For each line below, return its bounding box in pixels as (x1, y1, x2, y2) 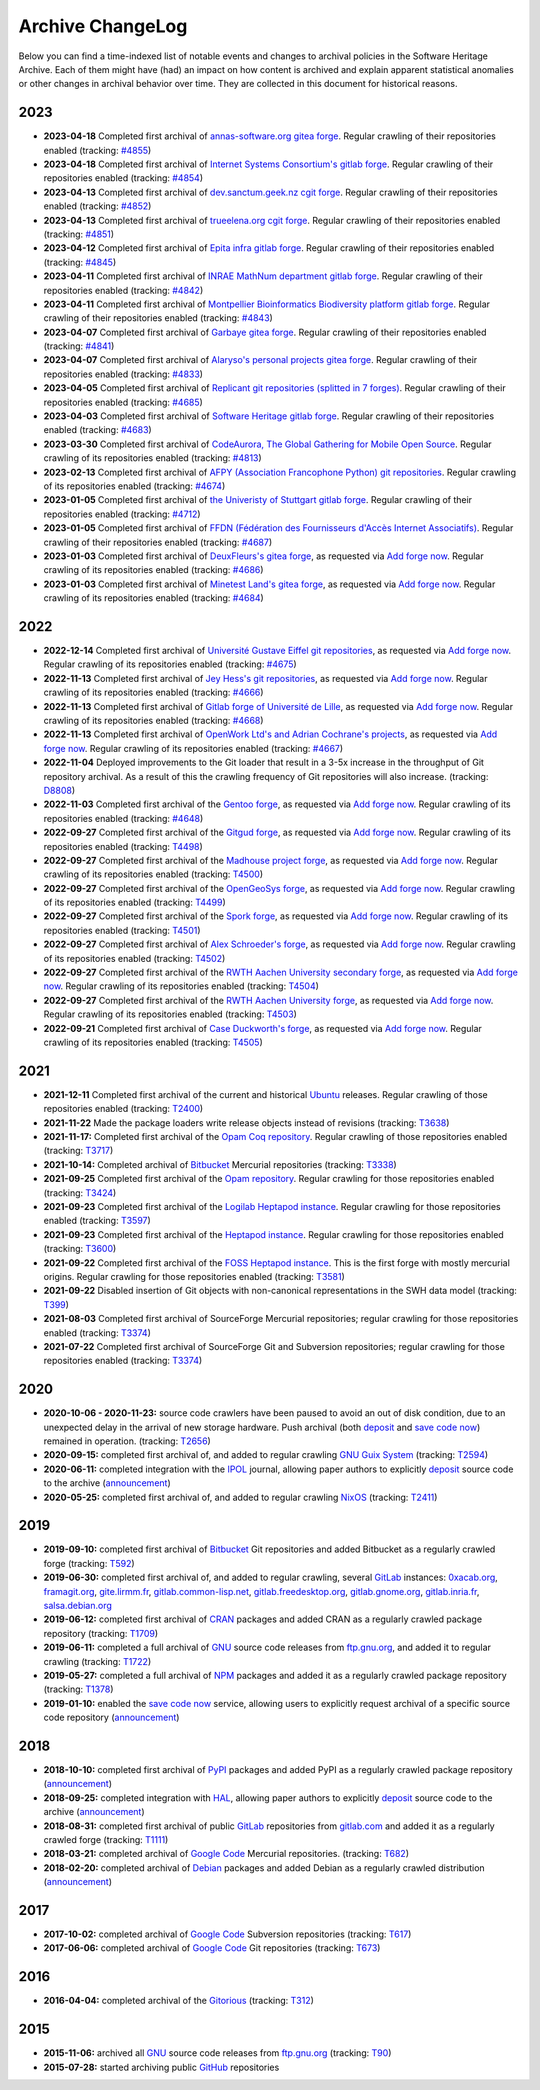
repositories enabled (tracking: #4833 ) (43, 368, 204, 380)
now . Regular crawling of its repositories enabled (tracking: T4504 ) (43, 980, 320, 992)
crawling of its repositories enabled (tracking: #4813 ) (43, 452, 262, 464)
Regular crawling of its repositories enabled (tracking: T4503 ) (43, 1008, 297, 1020)
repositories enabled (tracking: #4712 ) (43, 508, 201, 520)
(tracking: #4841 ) (43, 340, 115, 352)
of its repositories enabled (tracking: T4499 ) (43, 896, 227, 909)
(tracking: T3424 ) (43, 1186, 117, 1199)
